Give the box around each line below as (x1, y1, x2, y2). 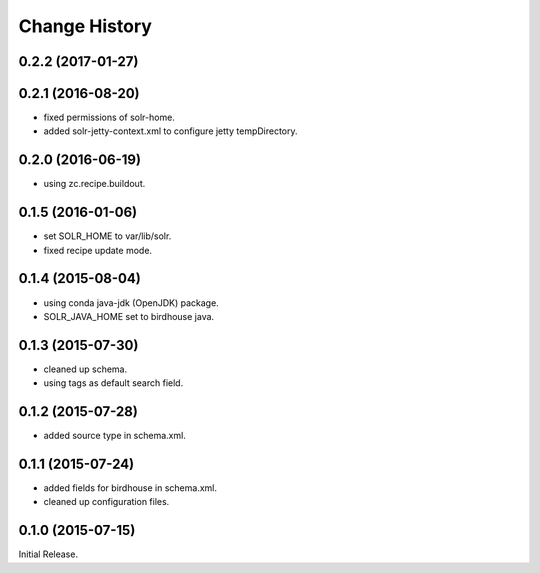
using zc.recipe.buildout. (43, 178, 146, 190)
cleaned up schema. (43, 363, 128, 375)
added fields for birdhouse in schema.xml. (43, 482, 218, 494)
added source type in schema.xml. (43, 430, 187, 442)
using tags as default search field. (43, 377, 184, 389)
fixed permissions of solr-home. (43, 111, 175, 124)
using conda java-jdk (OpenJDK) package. (43, 296, 219, 309)
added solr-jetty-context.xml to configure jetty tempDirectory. (43, 125, 299, 137)
